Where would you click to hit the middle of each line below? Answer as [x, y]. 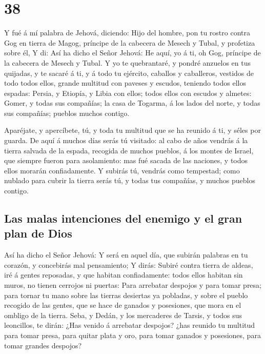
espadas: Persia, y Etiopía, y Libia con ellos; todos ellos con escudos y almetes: [128, 93]
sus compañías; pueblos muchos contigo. [67, 113]
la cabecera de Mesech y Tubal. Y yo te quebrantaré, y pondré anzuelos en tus [128, 62]
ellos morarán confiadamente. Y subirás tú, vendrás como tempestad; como [122, 170]
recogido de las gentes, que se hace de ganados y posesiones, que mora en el [123, 305]
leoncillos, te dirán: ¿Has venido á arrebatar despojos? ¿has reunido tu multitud [130, 325]
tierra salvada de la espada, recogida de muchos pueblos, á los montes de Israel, [129, 150]
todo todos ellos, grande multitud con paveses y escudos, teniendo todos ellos [125, 83]
